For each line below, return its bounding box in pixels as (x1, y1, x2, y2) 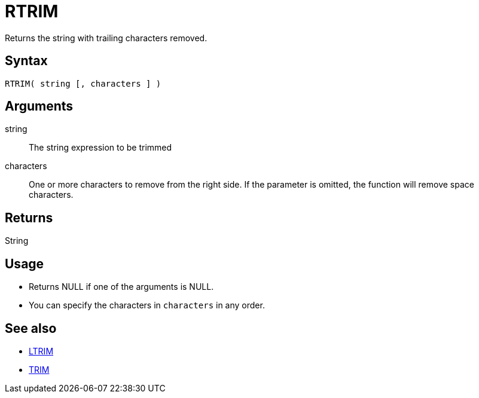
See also (5, 320, 57, 336)
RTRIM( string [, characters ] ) (5, 78, 161, 88)
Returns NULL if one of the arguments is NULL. (29, 281, 214, 292)
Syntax (5, 53, 48, 69)
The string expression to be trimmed (29, 142, 172, 153)
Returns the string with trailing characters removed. (5, 32, 208, 43)
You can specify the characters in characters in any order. (29, 300, 265, 311)
